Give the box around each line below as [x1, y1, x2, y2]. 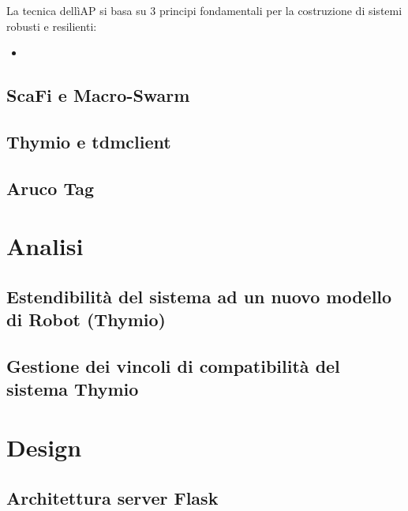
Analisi [6, 230, 84, 262]
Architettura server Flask [6, 485, 219, 509]
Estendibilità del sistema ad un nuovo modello [6, 284, 392, 308]
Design [6, 431, 82, 464]
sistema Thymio [6, 377, 139, 401]
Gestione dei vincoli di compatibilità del [6, 354, 340, 378]
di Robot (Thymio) [6, 307, 166, 332]
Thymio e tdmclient [6, 129, 171, 153]
